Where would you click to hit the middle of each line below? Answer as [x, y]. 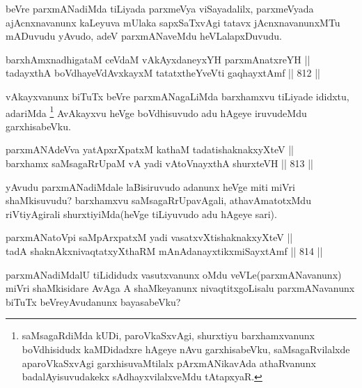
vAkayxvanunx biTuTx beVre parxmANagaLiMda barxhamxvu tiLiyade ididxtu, [178, 96]
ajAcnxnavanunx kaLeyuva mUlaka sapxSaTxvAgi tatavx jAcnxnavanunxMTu [173, 22]
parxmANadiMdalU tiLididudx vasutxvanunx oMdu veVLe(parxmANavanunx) [174, 274]
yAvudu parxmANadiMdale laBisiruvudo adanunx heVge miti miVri [150, 186]
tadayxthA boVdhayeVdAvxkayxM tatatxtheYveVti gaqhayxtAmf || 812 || [163, 73]
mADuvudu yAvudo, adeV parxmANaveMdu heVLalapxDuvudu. [144, 36]
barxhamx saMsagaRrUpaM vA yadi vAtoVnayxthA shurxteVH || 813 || [159, 163]
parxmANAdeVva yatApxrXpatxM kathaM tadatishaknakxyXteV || [150, 149]
